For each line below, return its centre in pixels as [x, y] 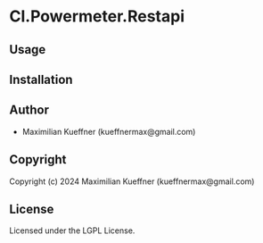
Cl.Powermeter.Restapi [97, 17]
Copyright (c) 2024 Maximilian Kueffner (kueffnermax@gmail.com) [132, 181]
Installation [41, 79]
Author [29, 110]
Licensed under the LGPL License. [72, 230]
